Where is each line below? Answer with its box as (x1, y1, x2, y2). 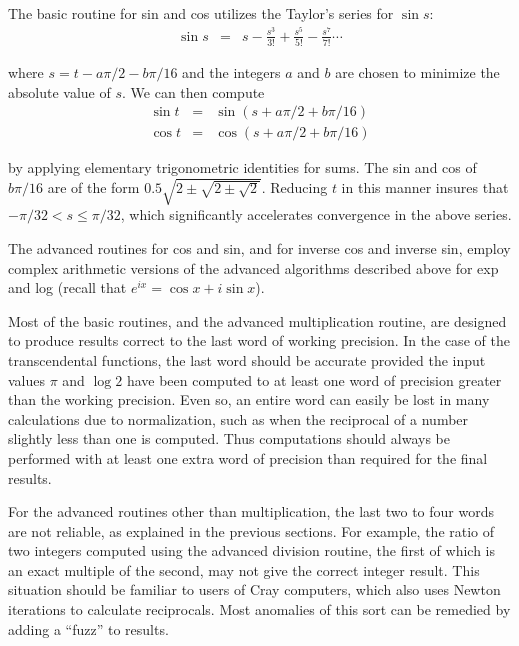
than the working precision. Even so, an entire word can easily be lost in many (8, 389, 490, 410)
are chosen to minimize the (335, 62, 500, 82)
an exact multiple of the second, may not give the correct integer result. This (8, 559, 480, 580)
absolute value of (8, 81, 111, 102)
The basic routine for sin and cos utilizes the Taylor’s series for (8, 3, 394, 23)
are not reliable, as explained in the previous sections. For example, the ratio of (8, 520, 495, 541)
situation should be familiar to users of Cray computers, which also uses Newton (8, 579, 501, 600)
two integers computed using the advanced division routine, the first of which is (8, 540, 496, 561)
